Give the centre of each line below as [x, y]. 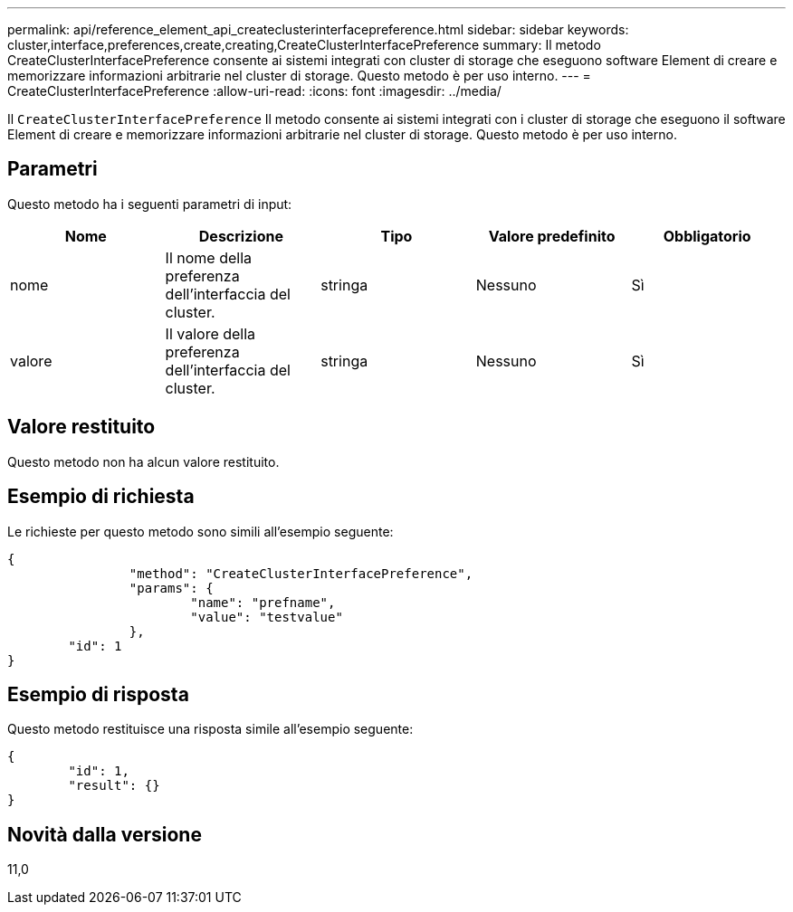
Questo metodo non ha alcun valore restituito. [143, 461]
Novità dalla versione [105, 834]
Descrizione [241, 236]
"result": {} [114, 786]
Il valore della [210, 333]
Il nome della [209, 257]
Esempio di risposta [98, 694]
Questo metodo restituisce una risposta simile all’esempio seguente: [210, 729]
